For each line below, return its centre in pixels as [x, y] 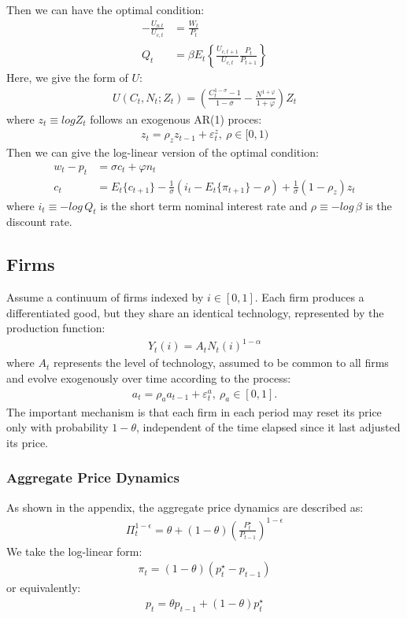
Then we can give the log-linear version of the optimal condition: [163, 152]
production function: [56, 328]
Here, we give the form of [67, 78]
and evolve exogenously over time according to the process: [149, 378]
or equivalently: [44, 588]
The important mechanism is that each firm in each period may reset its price [194, 411]
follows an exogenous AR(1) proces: [176, 118]
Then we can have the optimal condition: [105, 9]
